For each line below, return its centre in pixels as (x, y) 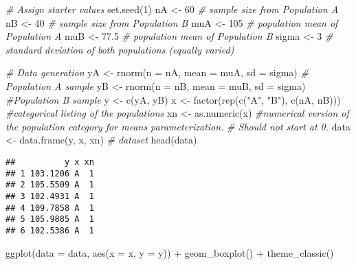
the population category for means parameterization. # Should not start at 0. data (178, 126)
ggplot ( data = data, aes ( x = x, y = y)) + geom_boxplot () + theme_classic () (170, 252)
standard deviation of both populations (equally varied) (120, 49)
